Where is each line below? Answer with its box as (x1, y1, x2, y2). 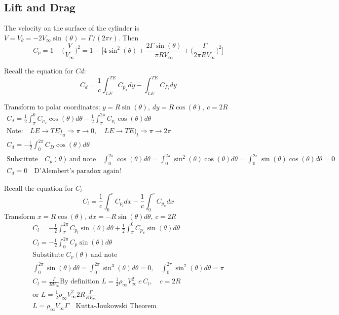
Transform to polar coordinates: (4, 101, 100, 111)
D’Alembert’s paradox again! (34, 168, 121, 175)
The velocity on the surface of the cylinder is (4, 23, 139, 33)
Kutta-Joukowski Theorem (75, 303, 157, 310)
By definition (60, 278, 100, 285)
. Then (118, 32, 139, 42)
